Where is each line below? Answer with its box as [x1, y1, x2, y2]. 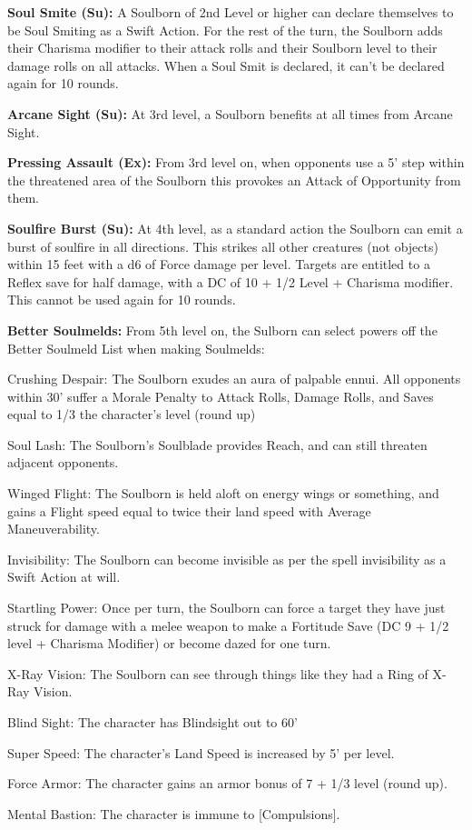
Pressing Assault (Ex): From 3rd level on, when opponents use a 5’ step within [7, 153, 465, 172]
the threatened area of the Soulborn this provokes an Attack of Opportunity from [7, 170, 461, 189]
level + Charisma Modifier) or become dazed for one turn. [7, 634, 331, 653]
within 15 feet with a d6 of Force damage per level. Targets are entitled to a [7, 255, 430, 274]
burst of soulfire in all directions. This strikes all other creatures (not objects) [7, 236, 438, 255]
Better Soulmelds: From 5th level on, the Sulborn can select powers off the [7, 320, 438, 339]
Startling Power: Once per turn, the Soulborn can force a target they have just [7, 598, 446, 617]
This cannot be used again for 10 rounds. [7, 290, 236, 309]
